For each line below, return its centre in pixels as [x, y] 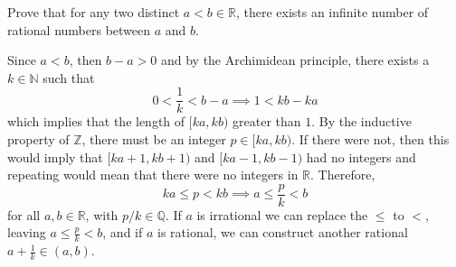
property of [38, 139]
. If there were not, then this [370, 139]
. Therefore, [343, 175]
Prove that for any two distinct [94, 12]
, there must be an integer [154, 139]
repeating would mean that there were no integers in [153, 175]
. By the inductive [361, 121]
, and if [123, 232]
